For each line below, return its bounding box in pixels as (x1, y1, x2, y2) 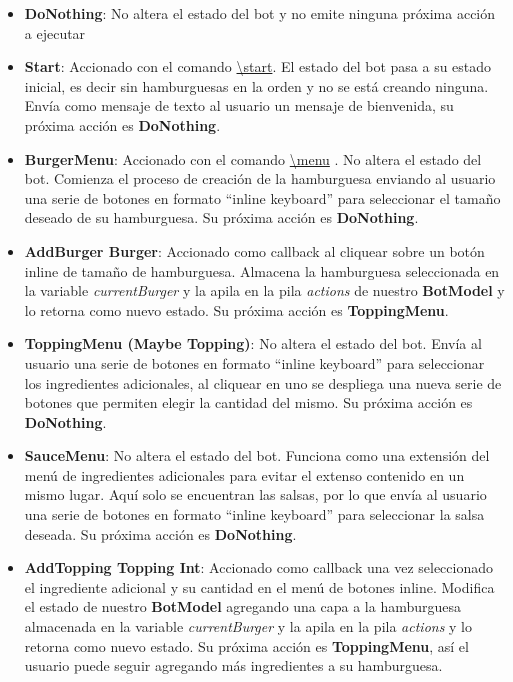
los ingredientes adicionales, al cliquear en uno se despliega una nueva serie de (24, 372, 502, 393)
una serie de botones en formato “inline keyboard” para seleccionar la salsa (24, 504, 485, 525)
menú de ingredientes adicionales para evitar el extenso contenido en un (24, 464, 465, 485)
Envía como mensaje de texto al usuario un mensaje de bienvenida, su (24, 95, 454, 116)
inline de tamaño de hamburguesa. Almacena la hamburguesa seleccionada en (24, 260, 500, 281)
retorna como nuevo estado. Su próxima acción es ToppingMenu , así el (24, 635, 469, 656)
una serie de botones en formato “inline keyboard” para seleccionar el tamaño (24, 187, 501, 208)
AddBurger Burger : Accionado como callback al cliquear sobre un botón (24, 240, 485, 261)
